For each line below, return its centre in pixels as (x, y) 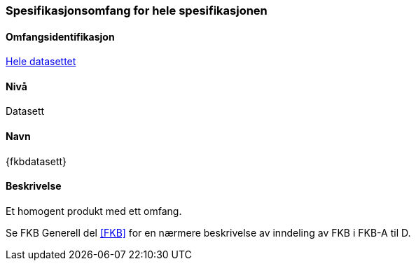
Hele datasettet (41, 62)
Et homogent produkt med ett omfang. (94, 211)
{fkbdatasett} (36, 161)
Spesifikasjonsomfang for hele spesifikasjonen (137, 10)
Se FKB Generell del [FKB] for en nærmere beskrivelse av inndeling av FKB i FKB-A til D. (208, 232)
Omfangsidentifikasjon (60, 36)
